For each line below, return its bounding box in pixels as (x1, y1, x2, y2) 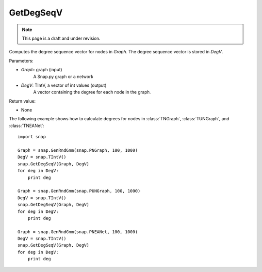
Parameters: (9, 58, 33, 64)
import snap (17, 134, 46, 140)
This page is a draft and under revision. (22, 35, 100, 41)
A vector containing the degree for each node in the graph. (33, 89, 151, 95)
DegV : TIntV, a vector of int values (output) (21, 82, 107, 88)
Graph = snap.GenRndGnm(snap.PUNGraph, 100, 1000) (17, 188, 141, 194)
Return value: (9, 98, 36, 104)
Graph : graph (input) (21, 67, 63, 73)
